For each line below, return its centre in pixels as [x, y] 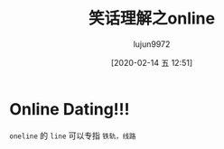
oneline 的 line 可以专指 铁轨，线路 [73, 135]
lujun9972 [152, 44]
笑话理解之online [152, 19]
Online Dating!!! [70, 109]
